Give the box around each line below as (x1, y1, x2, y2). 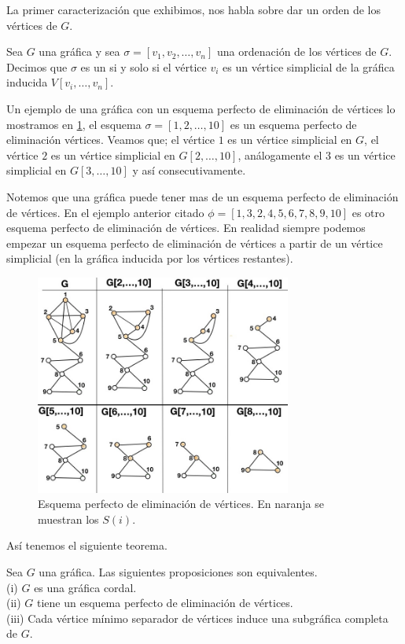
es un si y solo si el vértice (80, 58, 207, 75)
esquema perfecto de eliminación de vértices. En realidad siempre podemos (6, 219, 366, 236)
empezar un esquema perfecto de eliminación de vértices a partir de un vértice (6, 234, 383, 251)
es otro (352, 204, 385, 220)
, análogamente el (237, 146, 322, 163)
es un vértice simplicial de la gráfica (223, 58, 395, 75)
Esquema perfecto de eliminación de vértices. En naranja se (38, 495, 324, 512)
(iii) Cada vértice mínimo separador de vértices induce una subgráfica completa (6, 609, 388, 626)
